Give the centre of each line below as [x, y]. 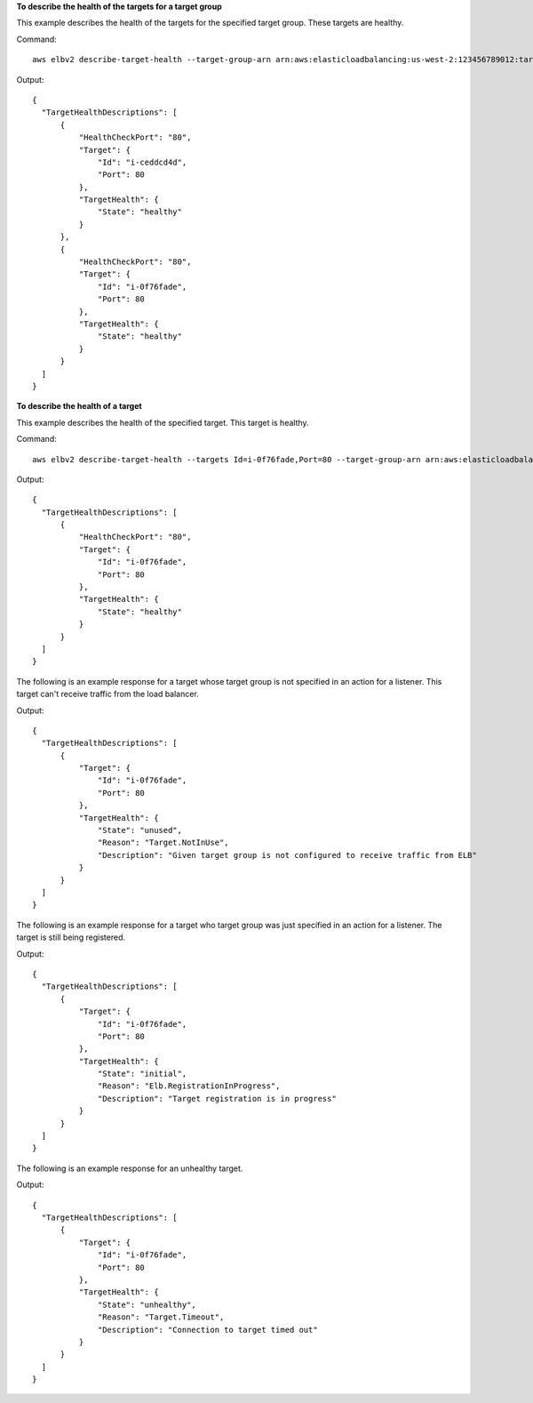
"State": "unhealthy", [147, 1304]
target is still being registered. [71, 937]
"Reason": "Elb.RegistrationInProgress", [189, 1086]
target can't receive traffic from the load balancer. [107, 694]
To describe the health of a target [79, 406]
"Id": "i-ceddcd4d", [143, 162]
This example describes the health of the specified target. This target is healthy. [163, 422]
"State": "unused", [140, 830]
